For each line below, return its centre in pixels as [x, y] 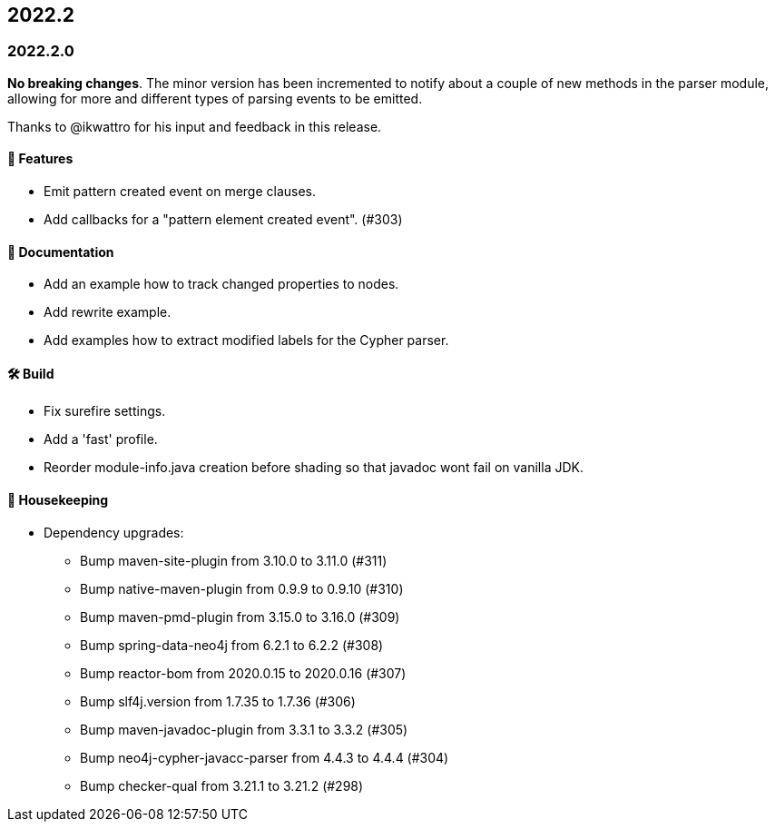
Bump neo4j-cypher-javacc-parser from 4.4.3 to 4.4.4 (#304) [265, 757]
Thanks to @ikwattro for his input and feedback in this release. [195, 126]
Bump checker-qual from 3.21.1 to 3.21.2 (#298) [222, 785]
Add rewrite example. [108, 312]
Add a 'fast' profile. [101, 439]
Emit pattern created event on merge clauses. [180, 192]
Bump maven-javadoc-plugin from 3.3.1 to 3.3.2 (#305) [244, 729]
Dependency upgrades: [114, 532]
